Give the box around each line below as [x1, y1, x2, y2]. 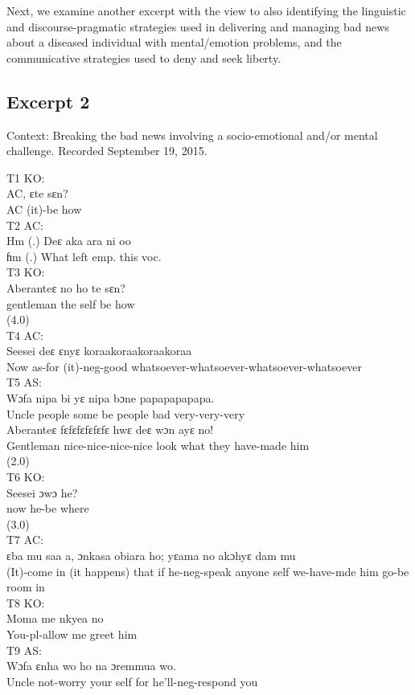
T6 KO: [6, 468, 45, 485]
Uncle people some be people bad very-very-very [6, 405, 245, 422]
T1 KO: [6, 169, 45, 186]
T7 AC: [6, 531, 43, 548]
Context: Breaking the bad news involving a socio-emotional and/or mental [6, 126, 378, 143]
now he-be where [6, 500, 89, 517]
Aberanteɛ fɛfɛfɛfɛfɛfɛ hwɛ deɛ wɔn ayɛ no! [6, 421, 214, 438]
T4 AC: [6, 326, 43, 343]
